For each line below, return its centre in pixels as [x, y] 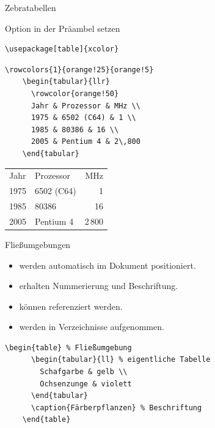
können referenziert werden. [71, 306]
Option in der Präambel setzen [63, 28]
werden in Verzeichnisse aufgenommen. [92, 327]
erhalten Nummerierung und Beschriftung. [99, 286]
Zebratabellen [31, 7]
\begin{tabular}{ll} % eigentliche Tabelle [121, 360]
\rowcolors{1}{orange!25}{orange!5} [79, 69]
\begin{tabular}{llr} [66, 82]
